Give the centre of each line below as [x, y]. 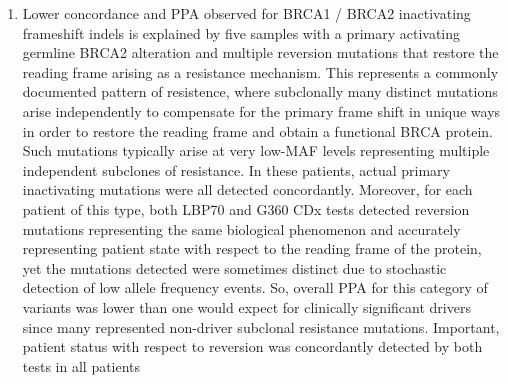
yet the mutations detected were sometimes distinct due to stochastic [234, 267]
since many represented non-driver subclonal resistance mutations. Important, [261, 326]
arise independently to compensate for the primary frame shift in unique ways [261, 110]
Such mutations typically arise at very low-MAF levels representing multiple [256, 150]
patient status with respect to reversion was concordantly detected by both [252, 346]
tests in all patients [81, 365]
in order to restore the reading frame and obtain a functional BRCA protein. [257, 130]
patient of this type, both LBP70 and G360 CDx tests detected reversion [246, 208]
